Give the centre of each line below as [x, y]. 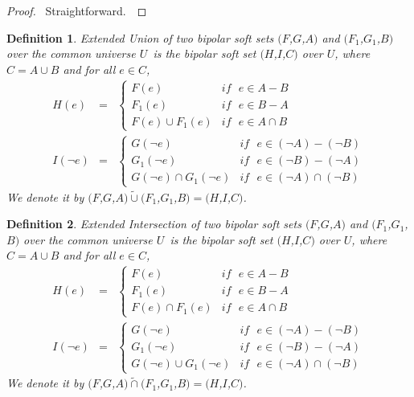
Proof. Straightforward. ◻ [77, 10]
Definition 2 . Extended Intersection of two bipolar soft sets [154, 224]
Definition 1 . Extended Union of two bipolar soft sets [140, 37]
